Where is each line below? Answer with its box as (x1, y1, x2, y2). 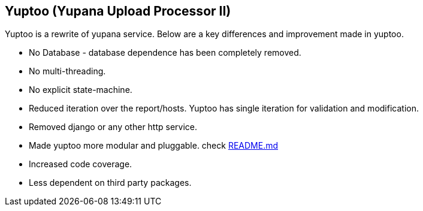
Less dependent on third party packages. (29, 177, 192, 188)
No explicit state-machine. (29, 85, 132, 95)
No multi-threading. (29, 66, 106, 77)
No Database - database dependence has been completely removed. (29, 47, 301, 58)
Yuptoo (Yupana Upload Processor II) (5, 4, 231, 19)
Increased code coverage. (29, 159, 132, 170)
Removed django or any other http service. (29, 122, 198, 132)
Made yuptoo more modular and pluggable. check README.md (29, 140, 279, 151)
